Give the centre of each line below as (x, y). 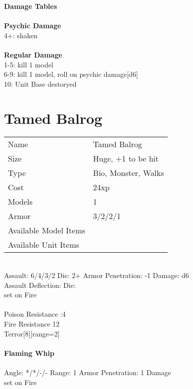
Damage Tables (31, 6)
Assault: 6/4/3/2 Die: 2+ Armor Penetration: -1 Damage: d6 (96, 275)
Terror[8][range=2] (32, 333)
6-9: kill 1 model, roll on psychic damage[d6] (71, 74)
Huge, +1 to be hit (126, 159)
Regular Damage (33, 54)
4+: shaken (21, 35)
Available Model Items (47, 230)
